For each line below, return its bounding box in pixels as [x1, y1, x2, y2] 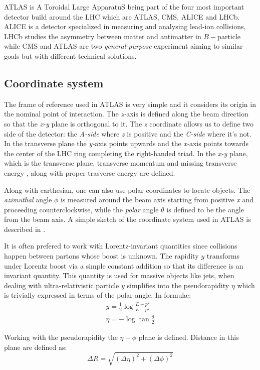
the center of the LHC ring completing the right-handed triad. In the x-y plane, [4, 148, 248, 158]
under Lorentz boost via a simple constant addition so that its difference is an [4, 260, 243, 271]
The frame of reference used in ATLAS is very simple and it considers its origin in [4, 98, 256, 109]
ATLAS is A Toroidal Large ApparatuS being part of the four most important [4, 2, 244, 12]
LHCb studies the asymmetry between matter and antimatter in [4, 31, 201, 41]
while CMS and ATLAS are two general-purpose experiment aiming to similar [4, 41, 243, 51]
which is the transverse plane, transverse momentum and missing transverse [4, 158, 237, 168]
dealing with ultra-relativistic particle [4, 280, 119, 290]
